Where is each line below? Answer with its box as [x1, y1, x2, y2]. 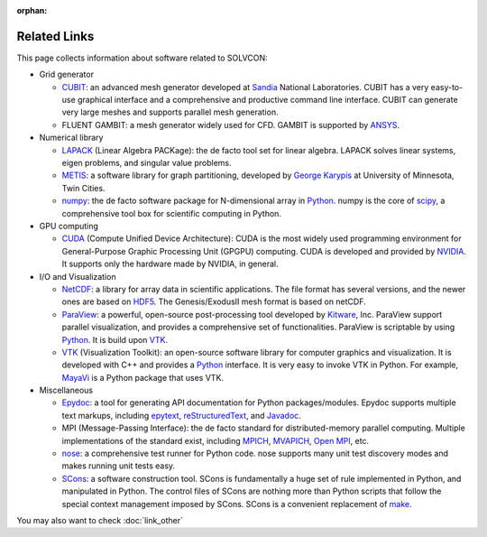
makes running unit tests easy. [61, 460, 176, 471]
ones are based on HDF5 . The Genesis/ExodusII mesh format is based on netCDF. [61, 296, 367, 307]
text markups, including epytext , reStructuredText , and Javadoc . [61, 410, 301, 421]
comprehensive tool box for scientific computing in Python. [61, 208, 281, 218]
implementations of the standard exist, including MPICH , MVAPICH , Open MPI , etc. [61, 435, 370, 446]
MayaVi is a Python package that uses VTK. [61, 372, 225, 383]
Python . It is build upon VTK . [61, 334, 169, 345]
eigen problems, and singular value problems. [61, 158, 232, 169]
